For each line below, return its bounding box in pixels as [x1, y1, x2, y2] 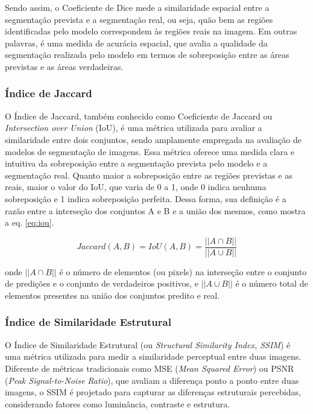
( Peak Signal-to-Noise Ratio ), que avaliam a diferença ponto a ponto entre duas [5, 374, 299, 386]
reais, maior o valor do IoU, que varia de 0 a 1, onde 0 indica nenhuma [5, 180, 267, 193]
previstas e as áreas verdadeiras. [5, 60, 124, 72]
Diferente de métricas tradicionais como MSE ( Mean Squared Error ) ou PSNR [5, 361, 294, 374]
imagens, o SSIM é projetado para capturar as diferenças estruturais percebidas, [5, 386, 301, 398]
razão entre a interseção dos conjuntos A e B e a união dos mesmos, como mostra [5, 204, 306, 217]
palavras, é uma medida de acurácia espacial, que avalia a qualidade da [5, 36, 268, 49]
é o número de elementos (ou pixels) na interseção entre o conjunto [59, 265, 307, 278]
